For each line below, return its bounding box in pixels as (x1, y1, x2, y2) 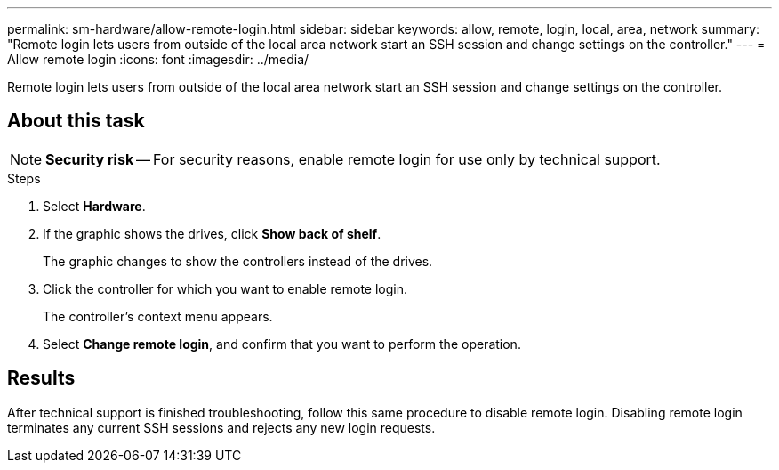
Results (7, 367, 76, 390)
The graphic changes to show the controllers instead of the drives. (43, 253, 433, 269)
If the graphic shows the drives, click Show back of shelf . (43, 225, 381, 241)
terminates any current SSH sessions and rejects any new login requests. (7, 419, 436, 435)
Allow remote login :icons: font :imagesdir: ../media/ (7, 52, 309, 67)
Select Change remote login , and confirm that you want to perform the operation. (43, 336, 521, 352)
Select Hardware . (43, 198, 146, 214)
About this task (7, 109, 145, 133)
